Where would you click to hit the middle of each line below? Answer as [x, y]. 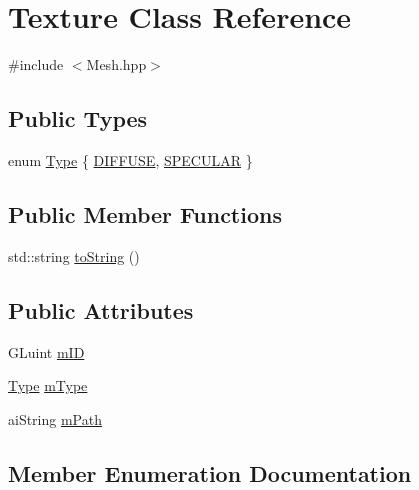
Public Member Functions [145, 213]
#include [36, 64]
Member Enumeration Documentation [210, 472]
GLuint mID [46, 351]
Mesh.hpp [116, 64]
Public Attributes [101, 309]
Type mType [48, 385]
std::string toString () [74, 255]
